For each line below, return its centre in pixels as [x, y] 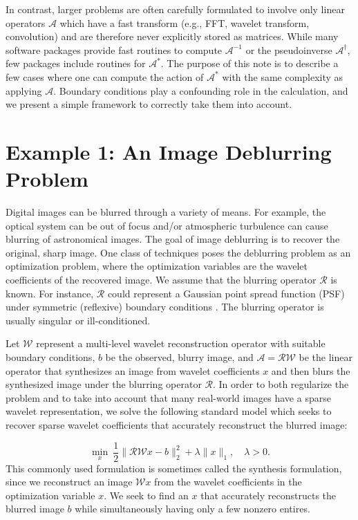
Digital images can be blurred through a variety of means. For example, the [166, 212]
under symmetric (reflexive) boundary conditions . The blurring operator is [165, 307]
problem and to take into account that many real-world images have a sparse [168, 397]
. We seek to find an [146, 495]
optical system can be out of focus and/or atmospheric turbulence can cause [167, 225]
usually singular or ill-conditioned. [78, 320]
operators [26, 22]
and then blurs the [311, 370]
